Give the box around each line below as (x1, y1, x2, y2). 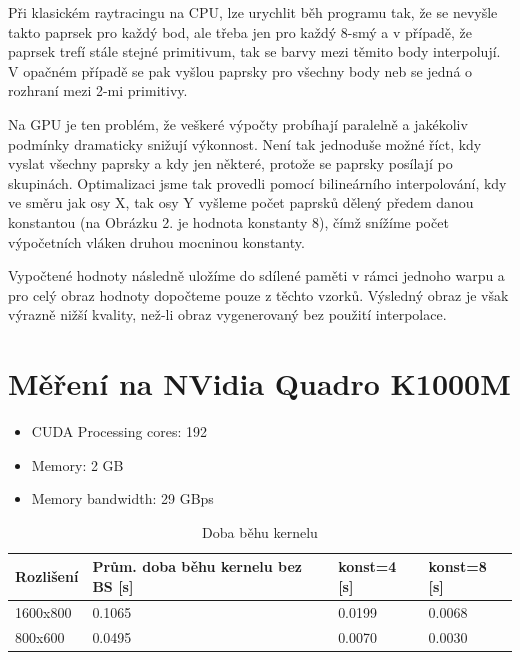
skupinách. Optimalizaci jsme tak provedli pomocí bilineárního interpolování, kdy (8, 172, 507, 193)
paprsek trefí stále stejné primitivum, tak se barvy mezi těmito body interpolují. (8, 41, 501, 62)
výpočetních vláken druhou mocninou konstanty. (8, 231, 305, 252)
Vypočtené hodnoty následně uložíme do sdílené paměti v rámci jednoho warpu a (8, 265, 505, 286)
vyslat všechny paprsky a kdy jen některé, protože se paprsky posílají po (8, 153, 453, 174)
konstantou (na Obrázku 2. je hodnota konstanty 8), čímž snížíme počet (8, 211, 449, 232)
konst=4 (338, 556, 397, 577)
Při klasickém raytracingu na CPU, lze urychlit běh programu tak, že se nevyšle (8, 2, 498, 22)
